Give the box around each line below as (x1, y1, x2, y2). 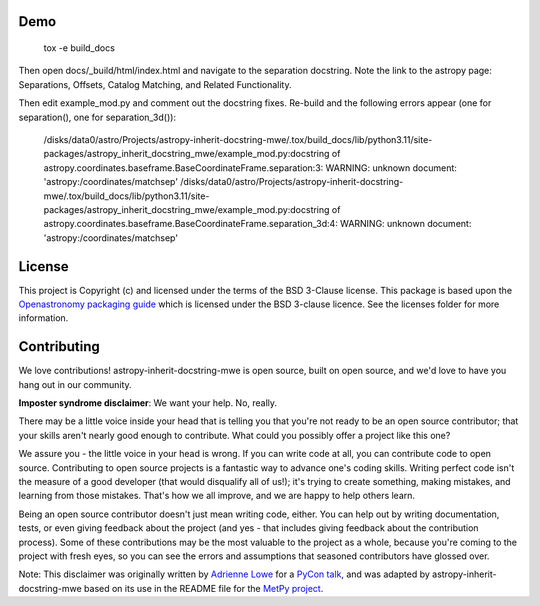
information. (18, 312, 69, 324)
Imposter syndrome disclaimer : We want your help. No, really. (18, 397, 278, 409)
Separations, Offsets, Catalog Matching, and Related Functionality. (18, 78, 292, 90)
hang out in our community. (18, 378, 132, 390)
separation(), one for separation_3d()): (18, 111, 177, 123)
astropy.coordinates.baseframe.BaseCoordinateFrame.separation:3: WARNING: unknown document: (43, 161, 457, 174)
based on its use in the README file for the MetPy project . (83, 582, 324, 594)
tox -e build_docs (43, 42, 115, 54)
